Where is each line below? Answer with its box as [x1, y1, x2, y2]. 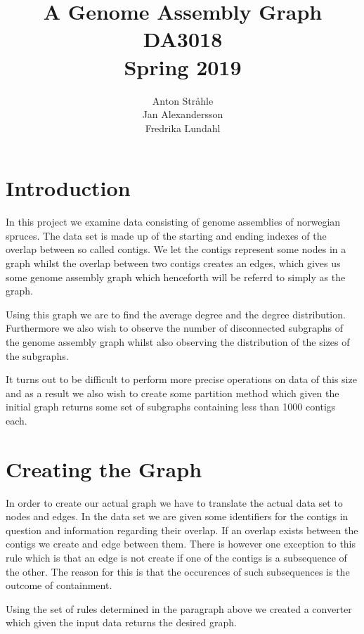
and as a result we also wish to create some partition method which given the [6, 385, 339, 400]
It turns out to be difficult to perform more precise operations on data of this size [6, 372, 357, 387]
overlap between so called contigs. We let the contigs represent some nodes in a [6, 242, 346, 257]
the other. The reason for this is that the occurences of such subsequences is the [6, 564, 350, 578]
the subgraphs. [6, 348, 69, 363]
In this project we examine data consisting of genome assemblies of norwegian [6, 214, 341, 229]
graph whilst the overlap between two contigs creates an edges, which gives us [6, 256, 341, 270]
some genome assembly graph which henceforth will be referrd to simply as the [6, 269, 346, 284]
